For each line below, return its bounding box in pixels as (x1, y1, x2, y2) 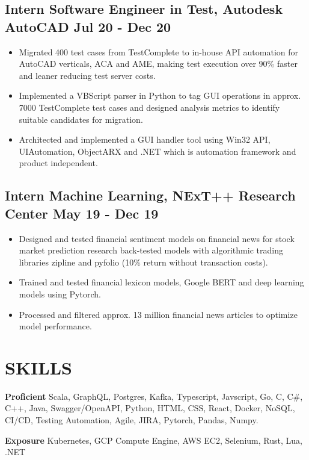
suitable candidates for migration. (19, 113, 143, 125)
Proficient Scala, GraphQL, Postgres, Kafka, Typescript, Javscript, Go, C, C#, (5, 390, 303, 402)
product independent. (19, 157, 98, 169)
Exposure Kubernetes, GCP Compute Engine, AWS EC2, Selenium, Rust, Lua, (5, 434, 302, 446)
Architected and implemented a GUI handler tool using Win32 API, (19, 133, 271, 146)
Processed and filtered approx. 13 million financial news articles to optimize (19, 308, 298, 320)
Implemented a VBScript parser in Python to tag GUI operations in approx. (19, 89, 301, 102)
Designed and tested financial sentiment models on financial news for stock (19, 232, 295, 244)
